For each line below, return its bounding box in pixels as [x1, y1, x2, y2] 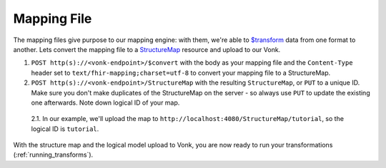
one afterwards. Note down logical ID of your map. [31, 98, 180, 107]
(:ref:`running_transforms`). [13, 150, 94, 159]
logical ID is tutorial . [31, 125, 99, 133]
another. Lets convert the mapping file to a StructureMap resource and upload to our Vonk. [13, 45, 281, 53]
